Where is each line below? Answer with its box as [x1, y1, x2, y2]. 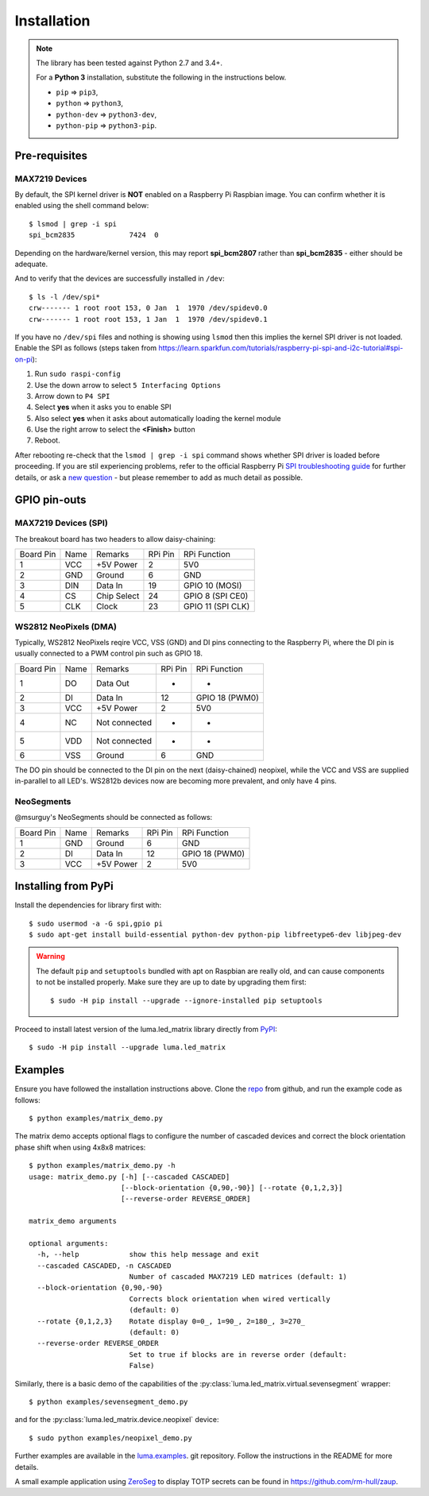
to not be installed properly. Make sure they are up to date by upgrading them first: [36, 977, 307, 987]
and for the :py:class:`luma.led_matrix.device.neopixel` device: [14, 1415, 219, 1424]
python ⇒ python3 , [56, 99, 123, 108]
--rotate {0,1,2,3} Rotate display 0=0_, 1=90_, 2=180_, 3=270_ [37, 1316, 306, 1326]
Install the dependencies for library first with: [14, 900, 162, 910]
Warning [36, 952, 65, 961]
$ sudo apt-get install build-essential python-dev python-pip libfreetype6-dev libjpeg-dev [29, 930, 402, 939]
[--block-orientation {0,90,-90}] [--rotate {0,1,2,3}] [120, 1183, 343, 1192]
